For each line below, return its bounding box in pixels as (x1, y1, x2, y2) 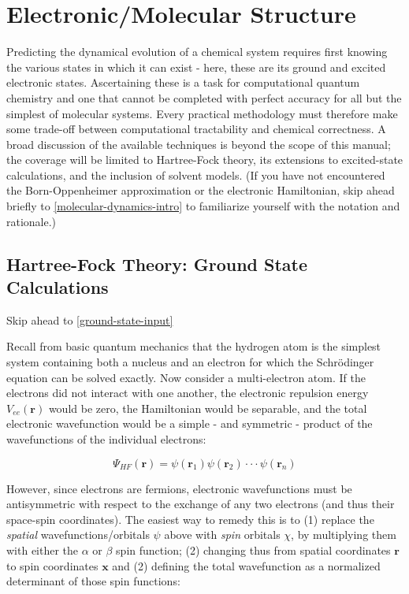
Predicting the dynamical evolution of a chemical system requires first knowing (6, 43, 388, 60)
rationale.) (6, 213, 57, 229)
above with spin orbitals (164, 526, 281, 543)
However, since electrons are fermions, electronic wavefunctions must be (6, 480, 352, 496)
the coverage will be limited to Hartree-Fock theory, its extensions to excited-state (6, 151, 403, 168)
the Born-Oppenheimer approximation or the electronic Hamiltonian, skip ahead (6, 182, 395, 199)
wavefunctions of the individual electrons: (6, 431, 206, 447)
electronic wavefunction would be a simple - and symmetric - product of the (6, 415, 373, 432)
